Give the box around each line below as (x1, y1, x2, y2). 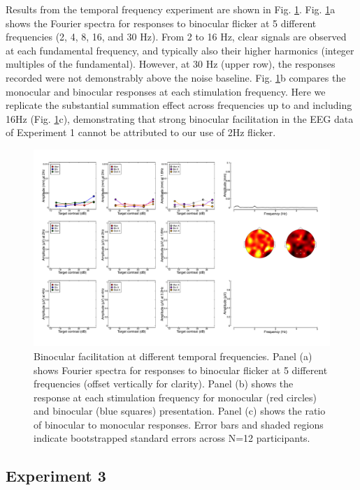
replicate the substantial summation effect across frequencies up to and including (6, 98, 352, 112)
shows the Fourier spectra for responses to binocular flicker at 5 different (6, 15, 317, 30)
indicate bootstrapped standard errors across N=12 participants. (34, 431, 310, 445)
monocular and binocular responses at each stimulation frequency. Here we (6, 84, 326, 98)
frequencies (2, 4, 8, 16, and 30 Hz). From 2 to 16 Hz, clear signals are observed (6, 29, 347, 44)
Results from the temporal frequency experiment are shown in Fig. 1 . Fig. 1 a (6, 2, 336, 16)
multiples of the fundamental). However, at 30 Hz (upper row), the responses (6, 57, 336, 71)
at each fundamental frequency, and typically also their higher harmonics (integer (6, 43, 354, 57)
